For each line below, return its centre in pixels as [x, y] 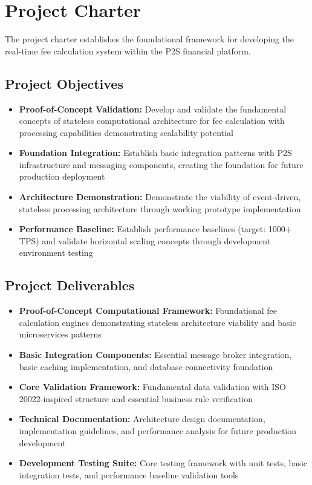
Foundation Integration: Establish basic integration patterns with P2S [155, 153]
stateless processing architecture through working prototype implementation [160, 208]
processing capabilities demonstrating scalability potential [126, 132]
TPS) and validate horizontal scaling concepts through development [145, 240]
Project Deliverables [70, 285]
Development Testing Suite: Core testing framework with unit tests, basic [163, 463]
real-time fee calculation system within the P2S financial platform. [128, 50]
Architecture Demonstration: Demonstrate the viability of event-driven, [160, 197]
